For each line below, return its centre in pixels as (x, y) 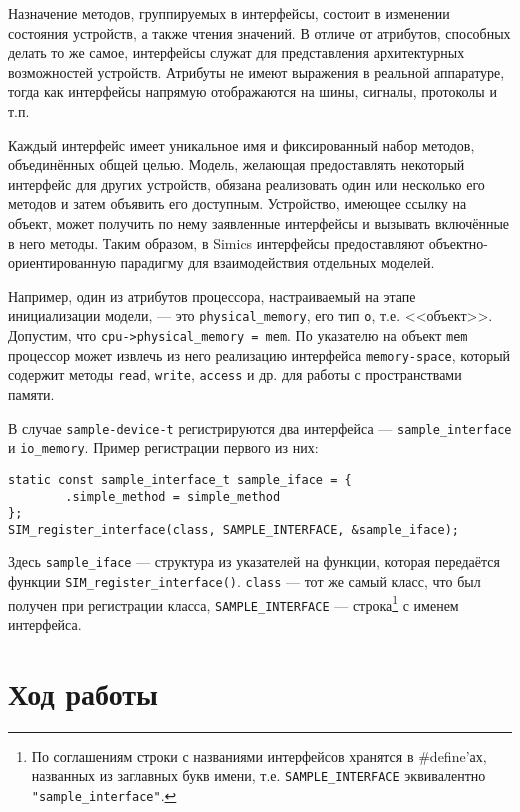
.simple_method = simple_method (173, 496)
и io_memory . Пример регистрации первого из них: (163, 447)
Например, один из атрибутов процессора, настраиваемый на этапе (212, 295)
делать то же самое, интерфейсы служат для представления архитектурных (236, 52)
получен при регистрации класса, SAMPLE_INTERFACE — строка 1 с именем (233, 603)
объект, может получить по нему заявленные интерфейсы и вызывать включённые (259, 222)
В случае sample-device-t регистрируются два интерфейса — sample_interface (260, 427)
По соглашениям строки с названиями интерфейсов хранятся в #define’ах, (259, 755)
